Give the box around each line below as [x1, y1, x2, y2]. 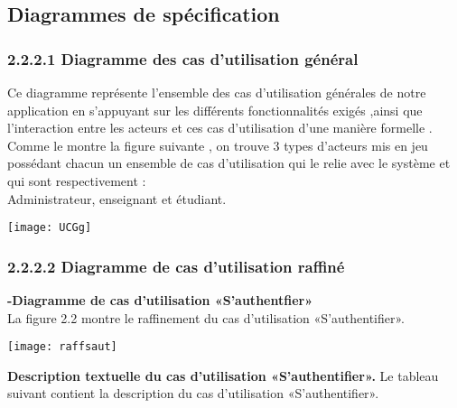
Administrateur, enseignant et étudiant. [7, 189, 227, 208]
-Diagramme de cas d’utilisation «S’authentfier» [7, 291, 313, 310]
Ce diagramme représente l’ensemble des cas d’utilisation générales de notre [7, 83, 426, 101]
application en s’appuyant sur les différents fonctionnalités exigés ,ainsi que [7, 100, 423, 119]
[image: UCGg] [7, 221, 92, 235]
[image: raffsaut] [7, 340, 117, 354]
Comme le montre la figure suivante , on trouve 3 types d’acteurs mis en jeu [7, 135, 428, 154]
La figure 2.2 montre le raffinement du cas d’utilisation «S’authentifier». [7, 308, 405, 327]
